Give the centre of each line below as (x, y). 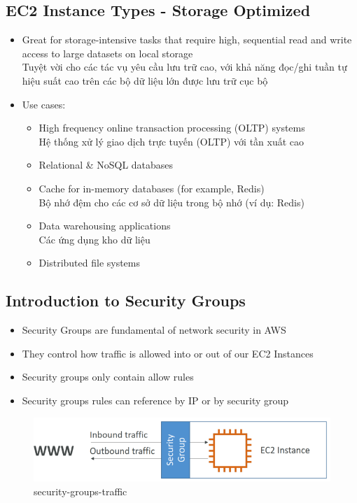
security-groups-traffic (80, 491)
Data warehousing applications (105, 226)
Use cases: (44, 104)
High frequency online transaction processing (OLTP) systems (172, 128)
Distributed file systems (90, 263)
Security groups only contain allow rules (108, 377)
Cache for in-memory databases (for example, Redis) (152, 188)
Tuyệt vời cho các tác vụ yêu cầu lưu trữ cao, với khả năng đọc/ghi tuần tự (184, 67)
